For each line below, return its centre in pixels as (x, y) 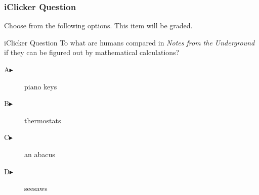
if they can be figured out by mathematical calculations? (92, 52)
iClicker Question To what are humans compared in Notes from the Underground (129, 42)
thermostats (43, 120)
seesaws (36, 188)
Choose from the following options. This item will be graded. (98, 26)
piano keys (41, 86)
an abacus (40, 154)
